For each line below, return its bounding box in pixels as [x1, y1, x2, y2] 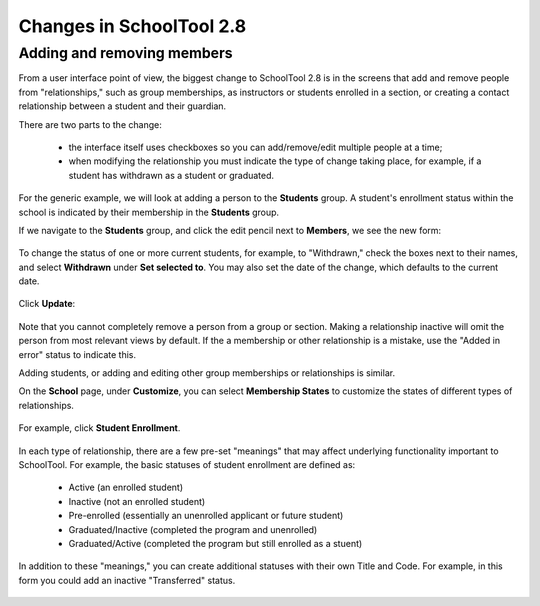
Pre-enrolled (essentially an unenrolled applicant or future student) [68, 510, 344, 522]
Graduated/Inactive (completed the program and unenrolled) [68, 523, 318, 535]
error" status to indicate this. [18, 348, 137, 360]
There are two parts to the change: [18, 118, 162, 130]
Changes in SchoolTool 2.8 [18, 15, 247, 37]
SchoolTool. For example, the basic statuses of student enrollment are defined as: [18, 458, 356, 470]
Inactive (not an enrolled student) [68, 495, 206, 507]
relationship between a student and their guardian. [18, 100, 227, 112]
